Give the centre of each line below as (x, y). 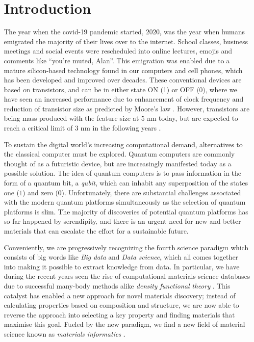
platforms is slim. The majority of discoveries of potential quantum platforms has (126, 211)
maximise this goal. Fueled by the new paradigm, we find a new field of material (125, 324)
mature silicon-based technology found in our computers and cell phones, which (123, 70)
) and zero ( (40, 192)
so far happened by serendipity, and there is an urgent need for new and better (123, 221)
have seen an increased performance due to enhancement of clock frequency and (124, 99)
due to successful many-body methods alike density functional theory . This (117, 285)
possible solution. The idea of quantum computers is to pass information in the (123, 173)
